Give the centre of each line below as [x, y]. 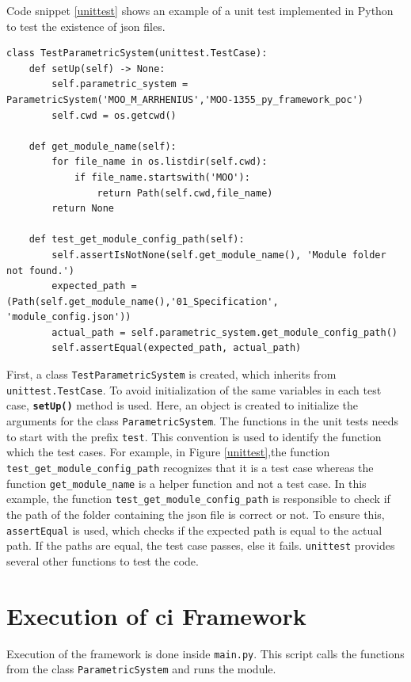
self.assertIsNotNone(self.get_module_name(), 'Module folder [219, 255]
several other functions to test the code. [103, 560]
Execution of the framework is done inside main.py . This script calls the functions [205, 653]
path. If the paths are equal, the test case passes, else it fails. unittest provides [201, 545]
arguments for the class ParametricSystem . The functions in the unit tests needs [203, 421]
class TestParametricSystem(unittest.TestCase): [137, 53]
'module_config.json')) [69, 317]
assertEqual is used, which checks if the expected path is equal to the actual [194, 530]
